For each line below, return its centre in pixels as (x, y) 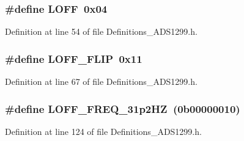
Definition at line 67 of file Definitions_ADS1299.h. (101, 81)
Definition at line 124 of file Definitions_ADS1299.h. (103, 131)
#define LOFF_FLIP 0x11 (74, 58)
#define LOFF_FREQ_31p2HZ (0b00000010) (123, 108)
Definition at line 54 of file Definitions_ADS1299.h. (101, 31)
